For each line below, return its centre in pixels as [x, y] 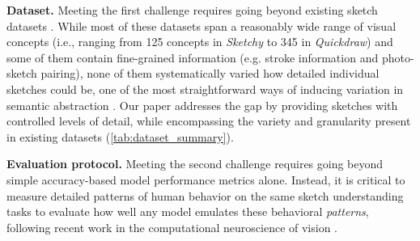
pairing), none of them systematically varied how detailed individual [210, 73]
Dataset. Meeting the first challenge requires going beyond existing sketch [192, 10]
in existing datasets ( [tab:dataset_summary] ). [120, 136]
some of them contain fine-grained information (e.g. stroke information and [193, 57]
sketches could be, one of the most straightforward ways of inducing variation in [205, 89]
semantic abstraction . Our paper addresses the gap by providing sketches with [202, 105]
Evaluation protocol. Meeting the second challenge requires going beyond [195, 164]
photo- [398, 57]
